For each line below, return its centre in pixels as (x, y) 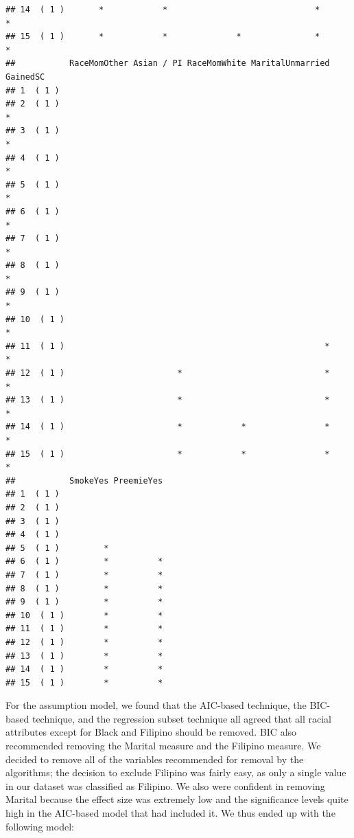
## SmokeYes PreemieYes (84, 480)
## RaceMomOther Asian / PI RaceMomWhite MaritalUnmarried (168, 64)
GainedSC (25, 77)
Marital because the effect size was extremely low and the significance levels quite (177, 799)
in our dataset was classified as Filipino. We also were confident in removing (165, 785)
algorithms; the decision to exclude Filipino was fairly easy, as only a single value (176, 772)
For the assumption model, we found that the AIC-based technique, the (156, 705)
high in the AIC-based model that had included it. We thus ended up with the (170, 813)
